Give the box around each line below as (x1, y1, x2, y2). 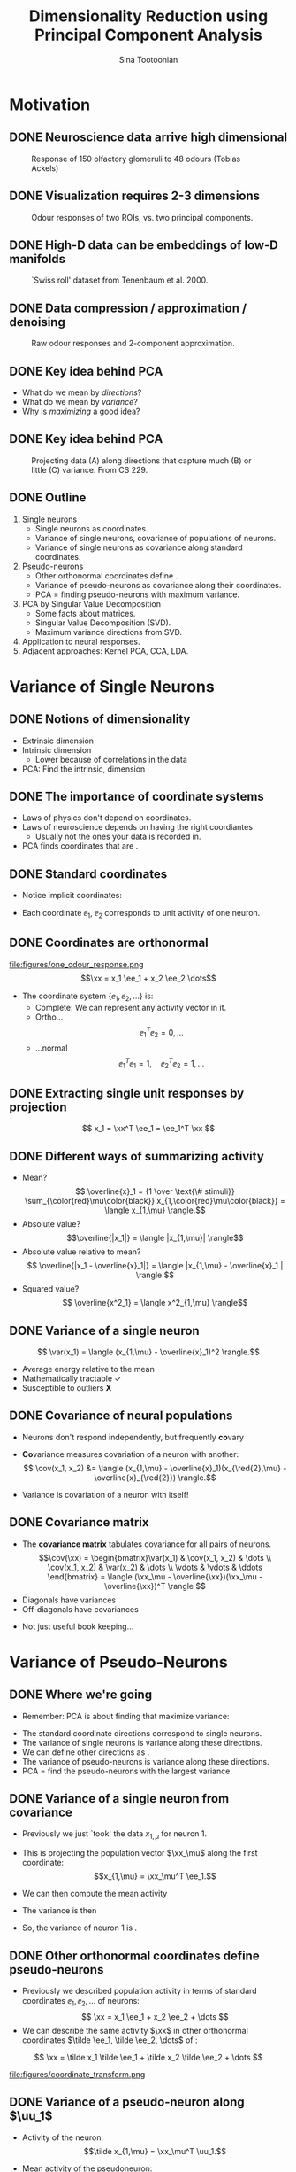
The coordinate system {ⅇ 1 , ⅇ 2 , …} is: (21, 990, 154, 1003)
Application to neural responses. (21, 636, 140, 647)
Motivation (9, 95, 91, 114)
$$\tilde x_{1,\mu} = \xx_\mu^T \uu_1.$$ (83, 2145, 227, 2156)
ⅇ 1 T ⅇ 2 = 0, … (140, 1025, 184, 1040)
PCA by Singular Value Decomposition (21, 598, 162, 609)
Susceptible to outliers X (21, 1383, 112, 1392)
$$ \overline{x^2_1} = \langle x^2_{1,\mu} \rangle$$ (62, 1298, 248, 1308)
